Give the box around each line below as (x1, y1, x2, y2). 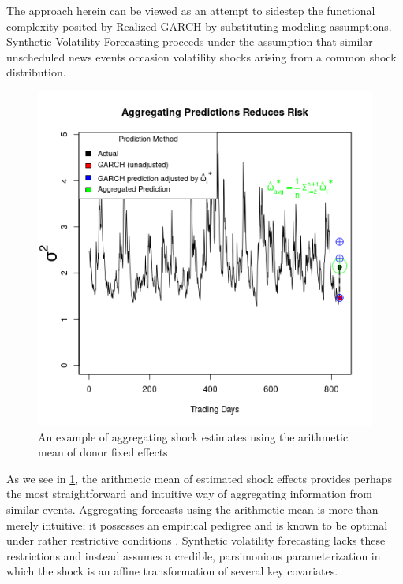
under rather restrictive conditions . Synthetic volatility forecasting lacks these (6, 532, 386, 549)
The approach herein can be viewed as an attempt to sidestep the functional (6, 2, 375, 18)
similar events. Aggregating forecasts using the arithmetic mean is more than (6, 500, 379, 517)
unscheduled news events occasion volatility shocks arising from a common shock (6, 48, 397, 65)
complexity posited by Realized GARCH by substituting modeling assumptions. (6, 17, 392, 34)
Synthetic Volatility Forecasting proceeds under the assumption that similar (6, 33, 373, 50)
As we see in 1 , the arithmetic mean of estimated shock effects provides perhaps (6, 470, 393, 486)
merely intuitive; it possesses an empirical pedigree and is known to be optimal (6, 516, 388, 533)
